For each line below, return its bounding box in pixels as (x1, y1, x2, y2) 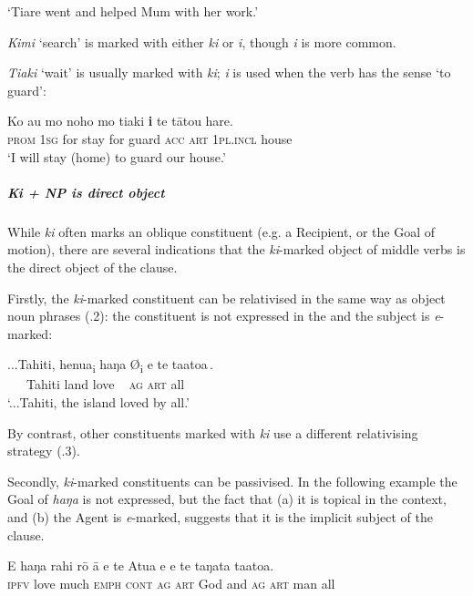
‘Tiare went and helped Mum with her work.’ (7, 2, 259, 20)
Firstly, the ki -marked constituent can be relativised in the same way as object (7, 288, 446, 307)
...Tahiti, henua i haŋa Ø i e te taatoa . (7, 355, 213, 376)
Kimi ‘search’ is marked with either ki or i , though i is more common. (7, 32, 396, 51)
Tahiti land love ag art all (26, 375, 185, 394)
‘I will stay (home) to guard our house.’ (7, 147, 226, 166)
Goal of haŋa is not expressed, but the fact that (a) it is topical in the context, (7, 489, 447, 509)
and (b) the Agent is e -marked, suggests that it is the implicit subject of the (7, 507, 433, 526)
